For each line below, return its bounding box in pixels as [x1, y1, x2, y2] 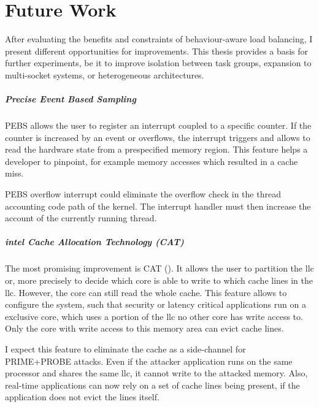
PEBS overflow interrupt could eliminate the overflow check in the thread [5, 188, 281, 200]
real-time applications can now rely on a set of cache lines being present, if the [5, 378, 300, 391]
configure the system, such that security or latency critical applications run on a [5, 298, 306, 311]
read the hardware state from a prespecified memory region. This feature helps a [5, 143, 308, 156]
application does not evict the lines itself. [5, 390, 159, 403]
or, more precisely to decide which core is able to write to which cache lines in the [5, 273, 313, 286]
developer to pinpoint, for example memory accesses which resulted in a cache [5, 154, 298, 167]
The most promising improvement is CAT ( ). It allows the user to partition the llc [5, 262, 314, 275]
